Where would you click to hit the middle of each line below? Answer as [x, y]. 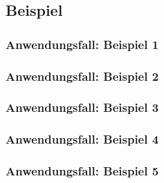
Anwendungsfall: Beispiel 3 [82, 107]
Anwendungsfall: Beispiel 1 [82, 44]
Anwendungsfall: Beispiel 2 [82, 76]
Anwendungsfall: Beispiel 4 [82, 139]
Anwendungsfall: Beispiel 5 [82, 171]
